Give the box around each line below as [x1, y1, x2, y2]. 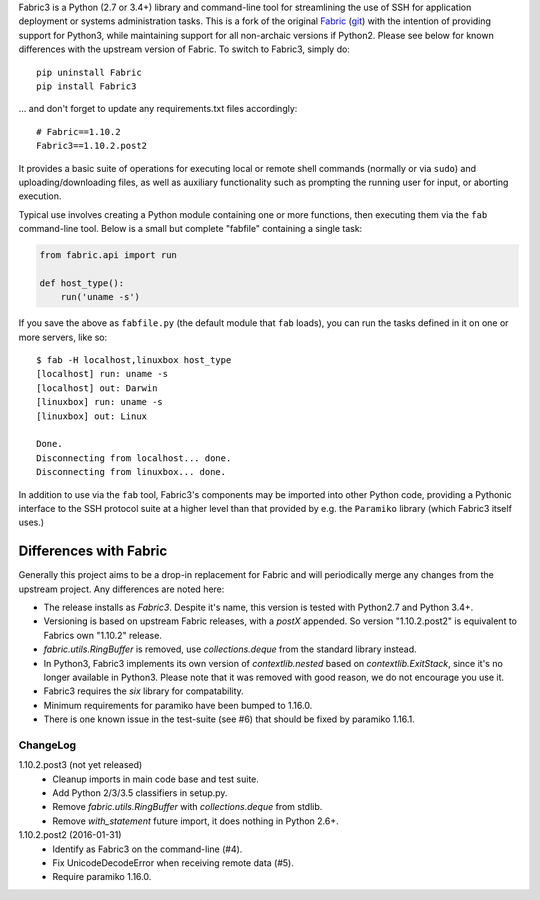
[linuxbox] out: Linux [36, 410, 148, 422]
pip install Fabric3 [36, 80, 137, 92]
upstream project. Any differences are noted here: [18, 583, 225, 595]
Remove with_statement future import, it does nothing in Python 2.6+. [52, 815, 339, 827]
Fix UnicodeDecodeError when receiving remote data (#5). [52, 856, 294, 869]
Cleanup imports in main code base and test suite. [52, 773, 260, 785]
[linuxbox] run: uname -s [36, 396, 164, 408]
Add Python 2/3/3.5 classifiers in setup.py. [52, 787, 228, 799]
